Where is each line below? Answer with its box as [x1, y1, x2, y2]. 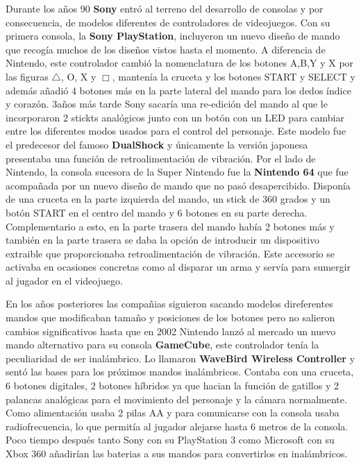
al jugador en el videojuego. [6, 273, 123, 287]
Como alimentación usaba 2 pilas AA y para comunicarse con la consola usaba [6, 405, 339, 420]
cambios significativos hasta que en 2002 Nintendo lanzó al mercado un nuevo [6, 323, 336, 338]
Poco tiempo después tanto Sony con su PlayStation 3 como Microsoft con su [6, 432, 335, 447]
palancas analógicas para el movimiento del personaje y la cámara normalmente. [6, 391, 347, 406]
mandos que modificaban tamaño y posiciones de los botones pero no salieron [6, 310, 335, 325]
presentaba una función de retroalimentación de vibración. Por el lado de [6, 151, 316, 165]
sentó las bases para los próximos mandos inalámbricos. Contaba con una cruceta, [6, 364, 354, 379]
